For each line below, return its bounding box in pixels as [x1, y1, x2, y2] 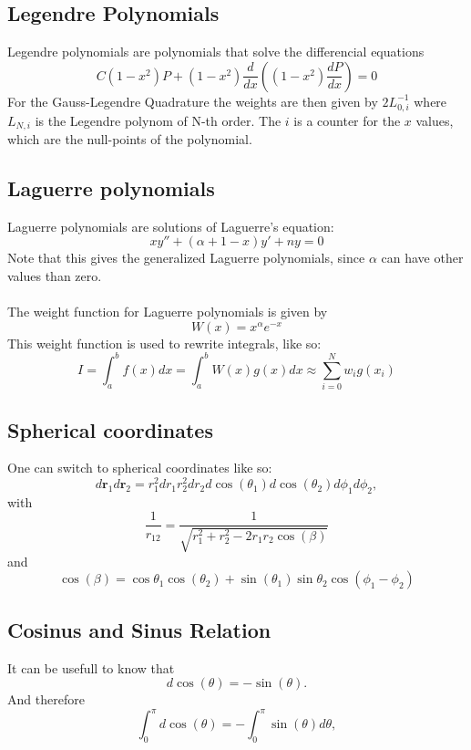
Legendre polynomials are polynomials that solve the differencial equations [7, 42, 425, 61]
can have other [381, 248, 464, 267]
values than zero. [7, 266, 102, 285]
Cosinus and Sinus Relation [7, 615, 271, 643]
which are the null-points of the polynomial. [7, 129, 252, 148]
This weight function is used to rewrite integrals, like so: [7, 333, 322, 352]
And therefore [7, 690, 85, 709]
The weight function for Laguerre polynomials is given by [7, 302, 328, 321]
